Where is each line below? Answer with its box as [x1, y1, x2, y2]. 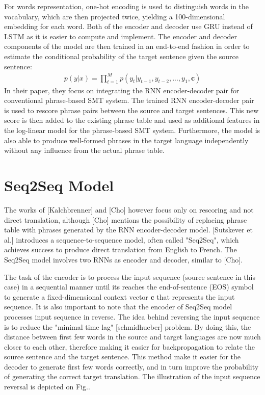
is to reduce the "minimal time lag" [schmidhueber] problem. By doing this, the [4, 321, 251, 332]
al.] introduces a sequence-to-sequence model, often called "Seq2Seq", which [4, 234, 239, 245]
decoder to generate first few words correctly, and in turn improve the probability [4, 361, 259, 372]
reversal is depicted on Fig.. [4, 381, 90, 392]
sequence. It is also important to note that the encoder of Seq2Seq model [4, 301, 232, 312]
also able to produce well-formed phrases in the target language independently [4, 135, 249, 145]
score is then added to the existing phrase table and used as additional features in [4, 115, 260, 125]
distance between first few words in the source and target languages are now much [4, 331, 261, 342]
